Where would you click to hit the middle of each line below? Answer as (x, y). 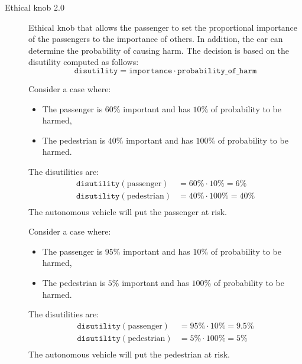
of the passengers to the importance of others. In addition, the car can (156, 39)
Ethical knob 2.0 (35, 7)
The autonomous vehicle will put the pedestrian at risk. (129, 354)
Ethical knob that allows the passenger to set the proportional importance (163, 27)
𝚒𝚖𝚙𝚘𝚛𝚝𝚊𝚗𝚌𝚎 (150, 71)
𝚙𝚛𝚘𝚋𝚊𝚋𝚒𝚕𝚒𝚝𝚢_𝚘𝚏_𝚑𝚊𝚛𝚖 (217, 71)
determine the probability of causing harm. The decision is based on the (159, 50)
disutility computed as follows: (84, 62)
